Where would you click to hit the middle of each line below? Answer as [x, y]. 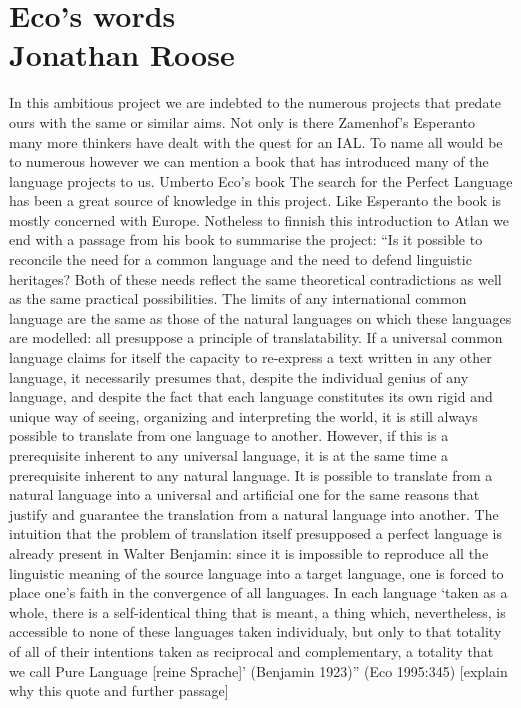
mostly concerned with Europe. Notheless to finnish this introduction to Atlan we [259, 219]
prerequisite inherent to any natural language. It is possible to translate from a [251, 474]
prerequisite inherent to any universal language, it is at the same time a [229, 455]
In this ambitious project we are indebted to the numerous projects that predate [255, 102]
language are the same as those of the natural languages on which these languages [260, 317]
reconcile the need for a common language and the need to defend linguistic [240, 259]
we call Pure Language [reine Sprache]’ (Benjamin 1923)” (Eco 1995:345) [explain [258, 670]
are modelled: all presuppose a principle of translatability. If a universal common [256, 337]
